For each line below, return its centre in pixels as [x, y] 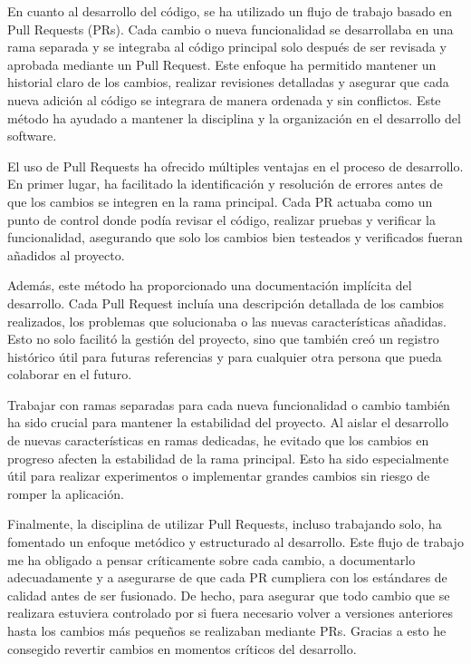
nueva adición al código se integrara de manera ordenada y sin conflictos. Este [224, 99]
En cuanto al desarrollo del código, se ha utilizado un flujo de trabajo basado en [230, 11]
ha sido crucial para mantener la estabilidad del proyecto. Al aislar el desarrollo [228, 422]
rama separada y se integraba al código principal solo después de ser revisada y [227, 47]
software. [32, 136]
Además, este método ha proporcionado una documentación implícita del [210, 285]
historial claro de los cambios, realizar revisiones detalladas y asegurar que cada [228, 82]
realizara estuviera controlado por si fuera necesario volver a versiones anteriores [231, 613]
